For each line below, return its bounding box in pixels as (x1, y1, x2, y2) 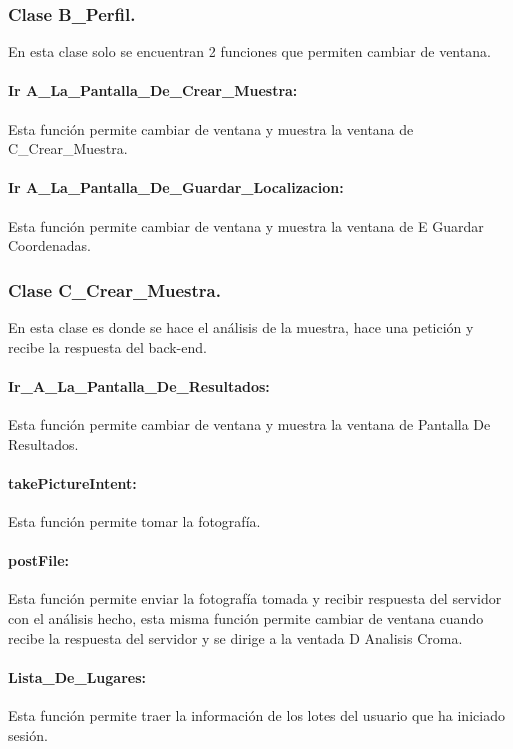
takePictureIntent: (8, 472, 137, 493)
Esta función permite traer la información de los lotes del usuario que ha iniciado (8, 704, 505, 725)
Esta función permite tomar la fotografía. (8, 510, 261, 531)
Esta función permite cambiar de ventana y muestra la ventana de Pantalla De (8, 413, 491, 434)
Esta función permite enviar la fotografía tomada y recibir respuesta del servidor (8, 588, 502, 609)
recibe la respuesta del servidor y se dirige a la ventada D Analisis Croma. (8, 627, 463, 648)
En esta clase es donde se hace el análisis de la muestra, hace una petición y (8, 317, 474, 337)
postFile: (8, 550, 69, 571)
